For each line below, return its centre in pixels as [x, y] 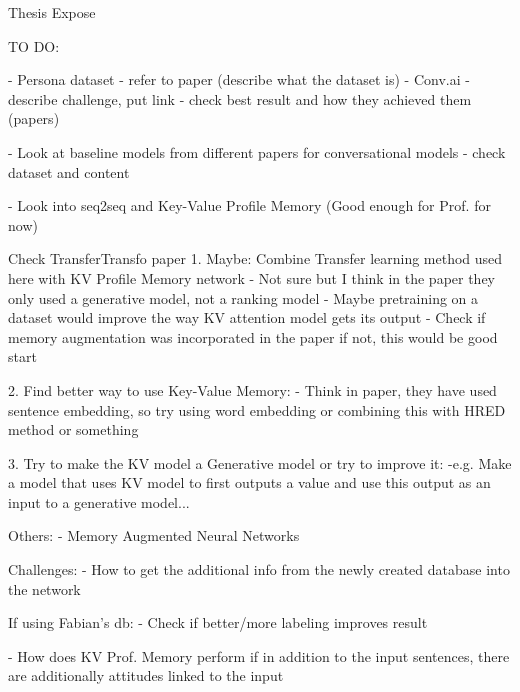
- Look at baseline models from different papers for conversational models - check [257, 151]
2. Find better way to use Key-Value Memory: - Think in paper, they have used [252, 389]
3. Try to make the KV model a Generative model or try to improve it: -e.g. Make [260, 462]
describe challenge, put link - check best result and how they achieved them [240, 98]
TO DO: [34, 45]
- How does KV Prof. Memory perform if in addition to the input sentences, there [259, 655]
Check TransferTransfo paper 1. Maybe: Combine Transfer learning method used [255, 258]
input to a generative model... [99, 501]
